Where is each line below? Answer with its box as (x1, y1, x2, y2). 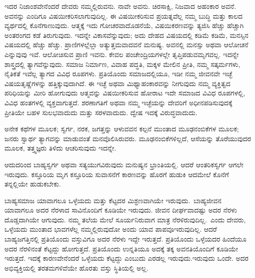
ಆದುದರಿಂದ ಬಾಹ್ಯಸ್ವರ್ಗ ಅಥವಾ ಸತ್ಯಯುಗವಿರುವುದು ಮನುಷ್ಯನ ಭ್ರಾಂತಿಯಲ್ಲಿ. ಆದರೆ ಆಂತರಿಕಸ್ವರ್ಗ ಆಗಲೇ (4, 159, 244, 169)
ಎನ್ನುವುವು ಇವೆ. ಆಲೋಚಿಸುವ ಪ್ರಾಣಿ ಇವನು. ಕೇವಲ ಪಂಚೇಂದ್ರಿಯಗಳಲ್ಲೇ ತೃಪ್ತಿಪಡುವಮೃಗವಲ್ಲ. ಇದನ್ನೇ (4, 49, 239, 59)
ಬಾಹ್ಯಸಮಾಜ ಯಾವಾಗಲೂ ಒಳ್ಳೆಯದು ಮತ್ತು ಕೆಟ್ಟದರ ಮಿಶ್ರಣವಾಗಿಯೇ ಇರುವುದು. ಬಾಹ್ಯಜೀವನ (4, 195, 222, 205)
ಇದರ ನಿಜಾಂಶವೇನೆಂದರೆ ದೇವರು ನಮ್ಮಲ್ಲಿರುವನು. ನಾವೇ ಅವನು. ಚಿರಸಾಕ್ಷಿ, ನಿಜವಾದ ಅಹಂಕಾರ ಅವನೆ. (4, 1, 236, 11)
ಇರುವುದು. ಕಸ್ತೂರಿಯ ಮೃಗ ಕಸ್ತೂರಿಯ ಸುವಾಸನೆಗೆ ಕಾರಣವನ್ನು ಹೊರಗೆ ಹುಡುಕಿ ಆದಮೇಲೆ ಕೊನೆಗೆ (4, 169, 229, 179)
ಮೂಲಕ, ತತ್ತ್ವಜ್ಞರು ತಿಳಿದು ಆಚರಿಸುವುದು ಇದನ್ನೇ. (4, 143, 116, 153)
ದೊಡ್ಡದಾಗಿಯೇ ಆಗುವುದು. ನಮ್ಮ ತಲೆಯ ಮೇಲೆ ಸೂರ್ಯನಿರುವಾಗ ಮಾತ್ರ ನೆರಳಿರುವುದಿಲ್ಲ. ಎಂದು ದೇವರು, (4, 214, 246, 224)
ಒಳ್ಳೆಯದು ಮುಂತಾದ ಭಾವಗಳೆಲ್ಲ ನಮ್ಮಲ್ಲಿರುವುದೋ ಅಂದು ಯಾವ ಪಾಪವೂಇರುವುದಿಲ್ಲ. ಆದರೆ (4, 224, 217, 234)
